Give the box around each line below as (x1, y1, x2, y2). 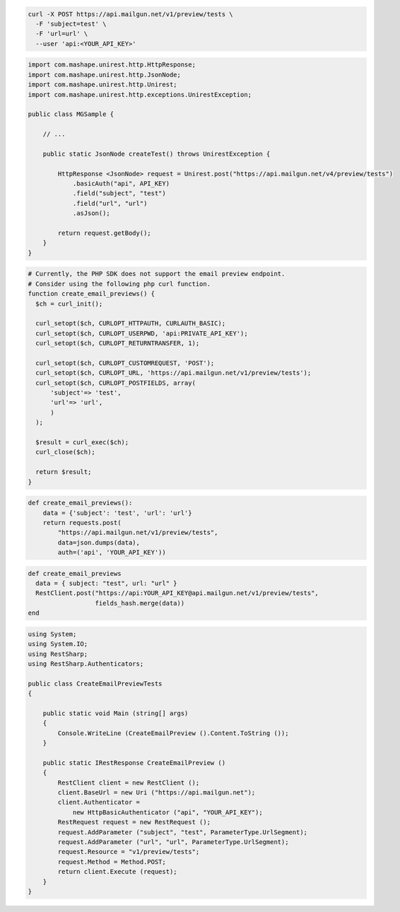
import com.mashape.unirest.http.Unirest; (28, 81, 177, 88)
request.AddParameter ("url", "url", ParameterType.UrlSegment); (57, 838, 289, 845)
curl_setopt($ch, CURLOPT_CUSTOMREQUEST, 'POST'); (35, 359, 215, 367)
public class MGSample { (28, 110, 114, 118)
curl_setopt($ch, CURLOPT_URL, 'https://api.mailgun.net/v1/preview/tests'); (35, 369, 312, 377)
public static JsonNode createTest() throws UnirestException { (42, 149, 271, 158)
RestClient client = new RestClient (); (57, 778, 200, 787)
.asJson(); (72, 209, 111, 217)
